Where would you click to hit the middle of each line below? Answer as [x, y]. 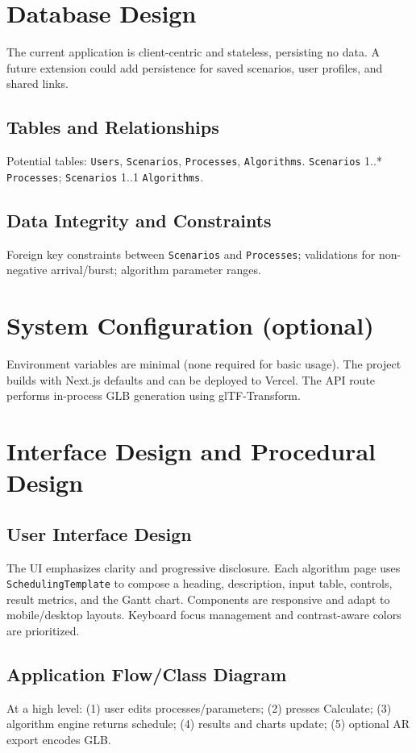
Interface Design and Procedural [191, 450]
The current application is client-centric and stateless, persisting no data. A [193, 52]
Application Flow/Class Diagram [147, 674]
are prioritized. [43, 630]
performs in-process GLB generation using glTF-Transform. [154, 395]
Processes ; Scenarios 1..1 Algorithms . [105, 176]
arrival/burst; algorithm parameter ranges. [156, 270]
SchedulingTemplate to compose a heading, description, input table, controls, [200, 583]
